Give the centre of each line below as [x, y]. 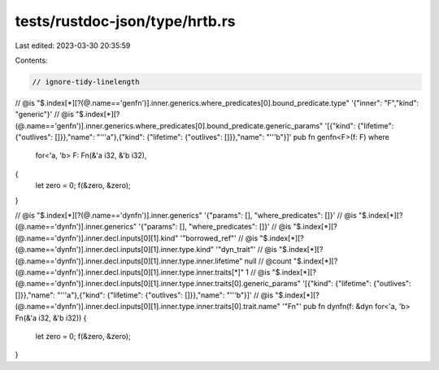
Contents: [31, 60]
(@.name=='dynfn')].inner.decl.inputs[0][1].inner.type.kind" [115, 250]
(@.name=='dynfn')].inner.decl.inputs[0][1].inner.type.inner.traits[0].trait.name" [148, 307]
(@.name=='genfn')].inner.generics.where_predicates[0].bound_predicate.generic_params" [169, 125]
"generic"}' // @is [45, 115]
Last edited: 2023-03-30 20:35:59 [73, 46]
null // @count [268, 261]
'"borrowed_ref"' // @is [219, 238]
